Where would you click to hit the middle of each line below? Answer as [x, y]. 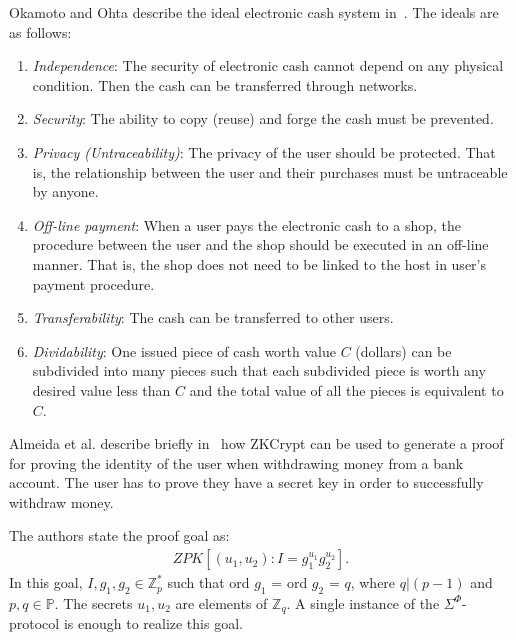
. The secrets [93, 602]
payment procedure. [93, 283]
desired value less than [101, 389]
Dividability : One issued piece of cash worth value [184, 350]
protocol [34, 623]
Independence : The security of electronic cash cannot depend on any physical [268, 65]
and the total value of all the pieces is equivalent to [346, 389]
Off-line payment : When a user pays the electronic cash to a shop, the [246, 224]
